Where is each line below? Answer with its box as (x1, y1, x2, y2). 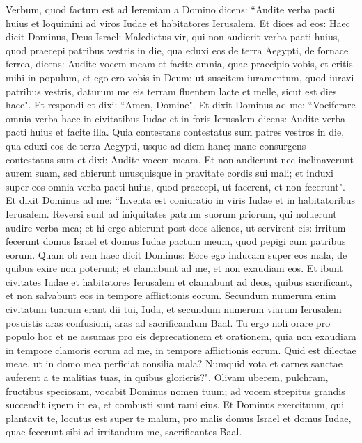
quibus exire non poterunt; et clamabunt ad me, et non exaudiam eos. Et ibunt (6, 261, 343, 275)
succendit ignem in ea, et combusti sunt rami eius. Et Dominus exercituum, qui (6, 397, 345, 412)
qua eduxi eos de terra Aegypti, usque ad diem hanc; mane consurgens (6, 138, 306, 152)
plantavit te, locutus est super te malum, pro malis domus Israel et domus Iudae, (6, 410, 352, 425)
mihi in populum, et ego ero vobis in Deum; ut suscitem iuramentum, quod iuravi (6, 70, 354, 84)
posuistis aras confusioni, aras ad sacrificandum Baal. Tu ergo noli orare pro (6, 315, 331, 330)
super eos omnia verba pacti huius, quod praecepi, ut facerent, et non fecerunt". (6, 179, 345, 193)
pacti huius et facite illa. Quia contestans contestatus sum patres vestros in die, (6, 124, 345, 139)
